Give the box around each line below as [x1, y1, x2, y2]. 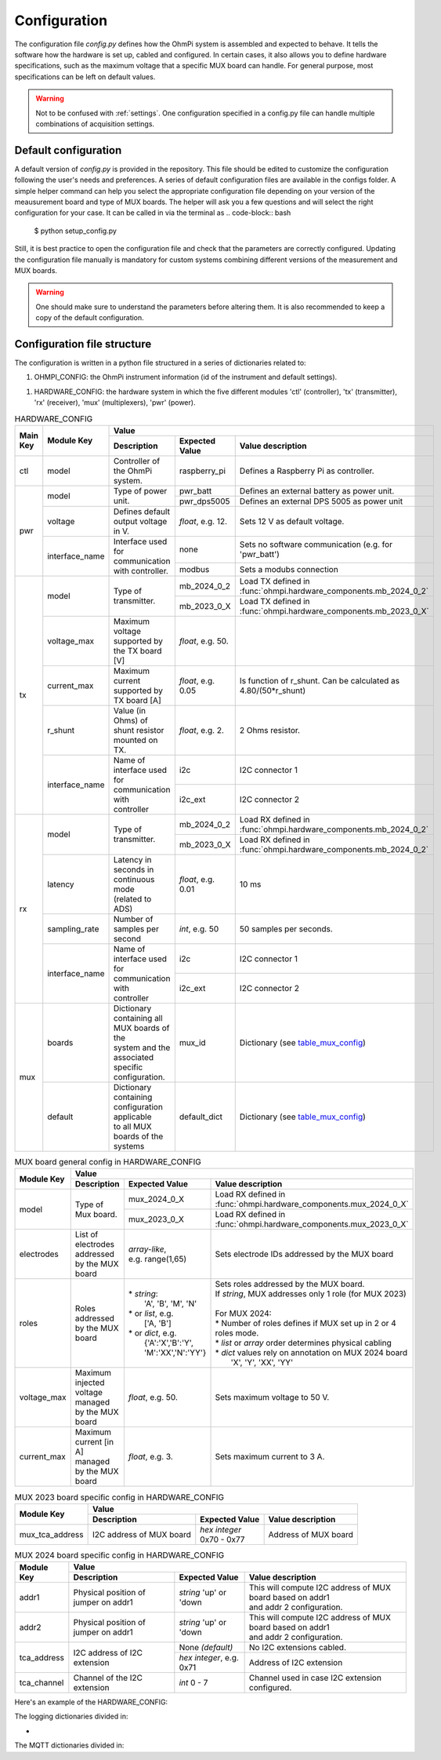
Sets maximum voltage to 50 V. [215, 1392, 330, 1403]
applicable [113, 1111, 152, 1122]
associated [113, 1051, 154, 1062]
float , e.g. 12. [179, 516, 227, 527]
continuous [113, 873, 155, 884]
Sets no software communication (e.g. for [239, 539, 393, 550]
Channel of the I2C [73, 1672, 143, 1683]
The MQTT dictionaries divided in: [14, 1740, 125, 1750]
